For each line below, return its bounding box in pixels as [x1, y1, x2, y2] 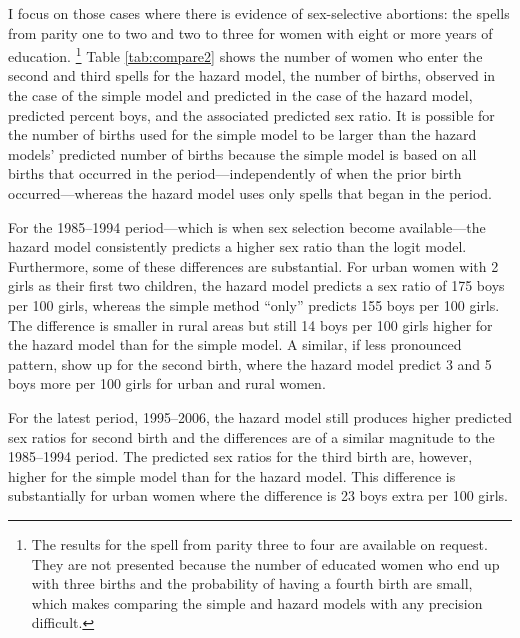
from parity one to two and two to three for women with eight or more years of [8, 22, 493, 43]
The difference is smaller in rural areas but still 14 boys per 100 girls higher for [8, 314, 493, 335]
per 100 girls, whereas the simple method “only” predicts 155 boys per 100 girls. [8, 294, 500, 315]
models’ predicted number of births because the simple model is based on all [8, 143, 477, 164]
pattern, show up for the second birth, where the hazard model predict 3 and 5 [8, 353, 492, 374]
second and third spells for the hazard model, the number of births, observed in [8, 65, 496, 86]
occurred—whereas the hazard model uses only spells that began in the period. [8, 183, 492, 203]
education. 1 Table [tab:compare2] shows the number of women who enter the [8, 43, 483, 66]
